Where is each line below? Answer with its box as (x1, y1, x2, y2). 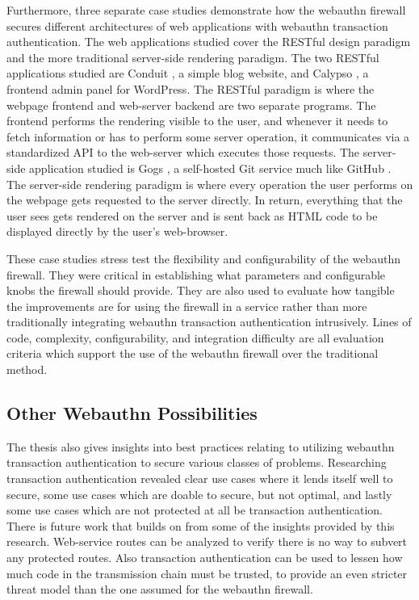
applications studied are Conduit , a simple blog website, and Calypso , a (6, 65, 369, 82)
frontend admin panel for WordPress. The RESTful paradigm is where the (6, 80, 375, 97)
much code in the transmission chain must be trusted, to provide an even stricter (6, 564, 408, 581)
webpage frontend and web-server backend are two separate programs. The (6, 96, 376, 113)
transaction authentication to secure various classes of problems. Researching (6, 454, 387, 471)
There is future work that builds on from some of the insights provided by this (6, 517, 395, 534)
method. (6, 361, 48, 378)
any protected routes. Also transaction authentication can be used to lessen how (6, 549, 403, 566)
